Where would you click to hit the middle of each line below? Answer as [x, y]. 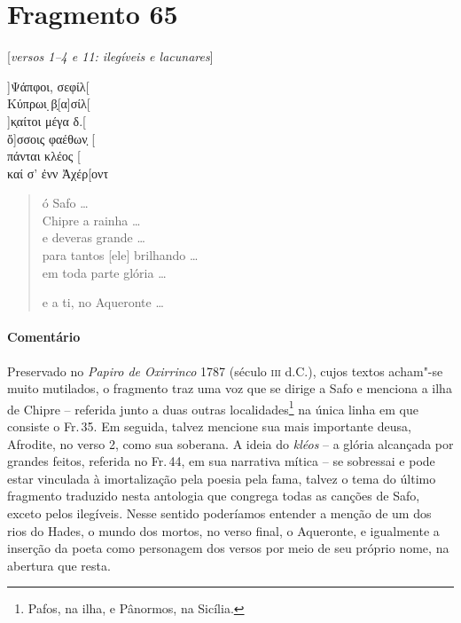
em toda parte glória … [104, 272]
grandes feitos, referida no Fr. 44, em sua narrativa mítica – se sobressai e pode [221, 461]
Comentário [44, 337]
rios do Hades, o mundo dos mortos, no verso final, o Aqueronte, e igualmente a [223, 530]
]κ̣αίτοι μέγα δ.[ [47, 120]
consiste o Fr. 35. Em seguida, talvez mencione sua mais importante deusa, [209, 426]
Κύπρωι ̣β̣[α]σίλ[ [49, 103]
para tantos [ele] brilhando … [120, 255]
